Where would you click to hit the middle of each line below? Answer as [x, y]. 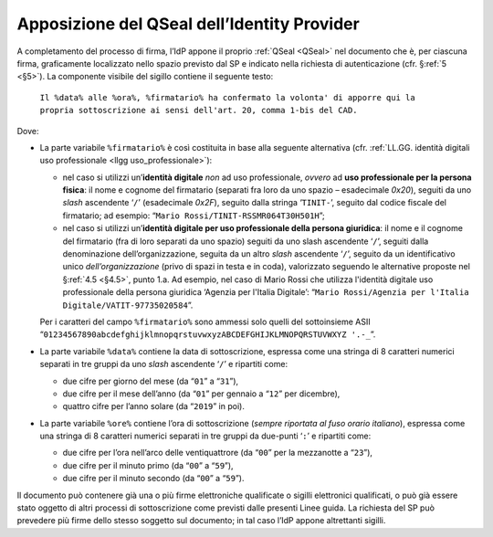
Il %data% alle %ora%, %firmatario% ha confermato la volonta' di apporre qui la [227, 97]
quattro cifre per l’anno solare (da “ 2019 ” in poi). [154, 406]
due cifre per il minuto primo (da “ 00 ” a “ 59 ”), [148, 465]
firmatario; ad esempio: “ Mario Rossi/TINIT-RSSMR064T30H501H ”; [194, 216]
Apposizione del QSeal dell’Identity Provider [188, 24]
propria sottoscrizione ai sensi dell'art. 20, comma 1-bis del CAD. [199, 111]
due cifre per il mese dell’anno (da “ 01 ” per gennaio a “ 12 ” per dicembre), [201, 394]
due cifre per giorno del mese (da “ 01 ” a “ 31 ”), [151, 381]
